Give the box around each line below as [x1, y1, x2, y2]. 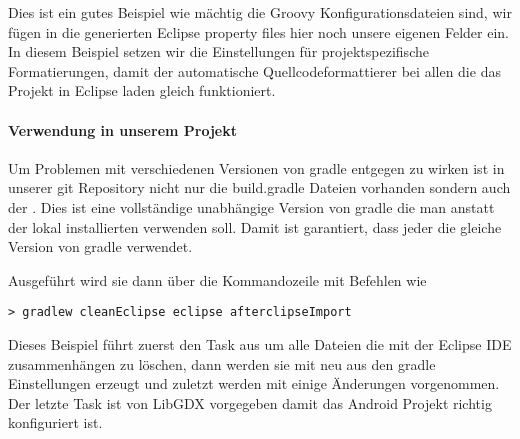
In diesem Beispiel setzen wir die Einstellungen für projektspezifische [8, 41, 429, 62]
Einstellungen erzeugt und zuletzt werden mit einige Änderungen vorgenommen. [8, 373, 500, 394]
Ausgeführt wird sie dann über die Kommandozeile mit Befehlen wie [8, 269, 427, 290]
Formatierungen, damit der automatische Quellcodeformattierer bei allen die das [8, 60, 501, 81]
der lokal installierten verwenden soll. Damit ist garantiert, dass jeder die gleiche [8, 216, 502, 237]
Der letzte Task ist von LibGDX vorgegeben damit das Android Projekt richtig [8, 392, 492, 413]
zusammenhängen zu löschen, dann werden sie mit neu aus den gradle [8, 353, 436, 374]
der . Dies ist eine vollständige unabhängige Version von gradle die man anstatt [8, 196, 495, 217]
